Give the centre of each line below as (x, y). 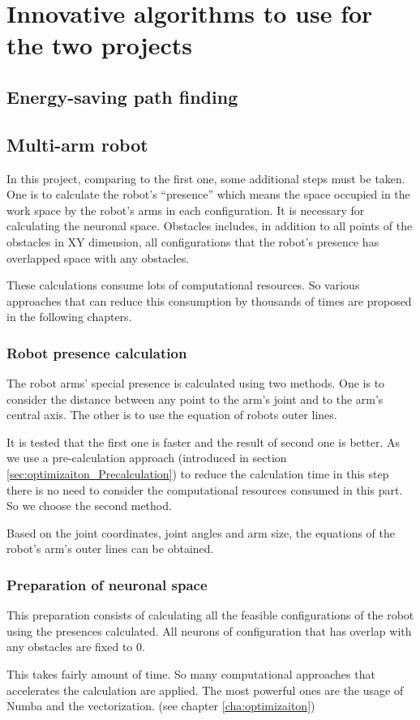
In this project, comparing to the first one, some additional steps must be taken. (206, 178)
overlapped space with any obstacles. (98, 257)
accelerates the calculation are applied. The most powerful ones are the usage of (205, 690)
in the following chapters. (69, 317)
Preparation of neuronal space (107, 584)
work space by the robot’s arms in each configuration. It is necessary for (186, 210)
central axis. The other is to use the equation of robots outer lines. (172, 415)
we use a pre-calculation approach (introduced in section (147, 458)
